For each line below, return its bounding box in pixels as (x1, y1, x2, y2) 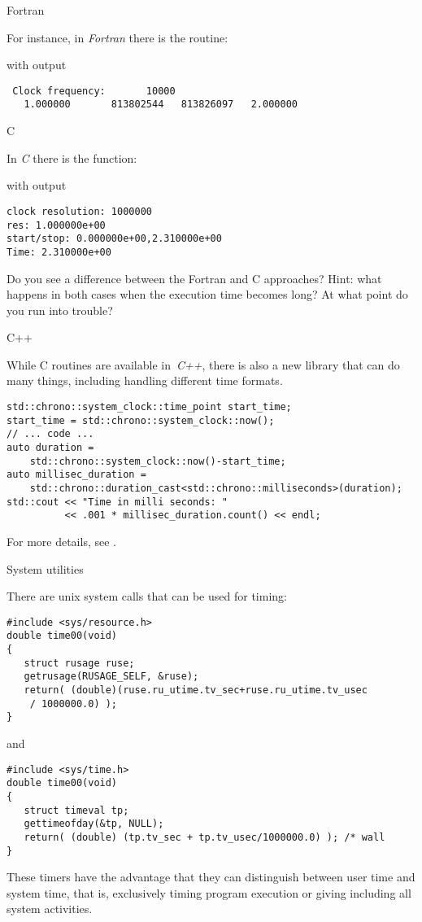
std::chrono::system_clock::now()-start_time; (29, 455, 286, 467)
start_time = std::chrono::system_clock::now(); (7, 414, 275, 426)
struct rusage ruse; (24, 657, 135, 669)
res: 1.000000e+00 (7, 219, 106, 231)
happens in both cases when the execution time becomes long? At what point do (7, 286, 408, 303)
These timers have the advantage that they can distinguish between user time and (7, 868, 415, 885)
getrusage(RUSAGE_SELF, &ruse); (24, 671, 199, 683)
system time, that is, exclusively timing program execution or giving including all (7, 884, 411, 901)
